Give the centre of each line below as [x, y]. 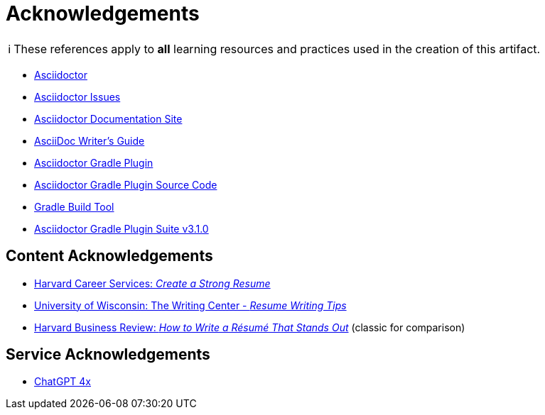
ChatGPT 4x [63, 382]
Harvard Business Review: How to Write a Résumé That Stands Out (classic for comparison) [250, 327]
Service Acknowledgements [108, 355]
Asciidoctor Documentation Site [108, 118]
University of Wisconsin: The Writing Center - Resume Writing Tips [190, 305]
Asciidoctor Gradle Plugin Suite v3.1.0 [122, 228]
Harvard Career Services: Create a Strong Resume [152, 283]
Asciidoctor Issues [77, 96]
